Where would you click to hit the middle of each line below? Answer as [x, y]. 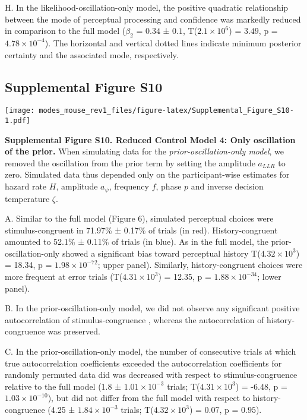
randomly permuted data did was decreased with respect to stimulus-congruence [151, 375]
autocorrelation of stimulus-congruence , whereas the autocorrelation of [134, 319]
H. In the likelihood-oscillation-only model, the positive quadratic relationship [147, 7]
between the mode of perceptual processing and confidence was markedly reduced [153, 19]
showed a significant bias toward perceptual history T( [161, 253]
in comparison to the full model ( [65, 31]
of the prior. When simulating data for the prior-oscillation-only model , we [144, 151]
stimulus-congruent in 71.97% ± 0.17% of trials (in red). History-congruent [141, 230]
